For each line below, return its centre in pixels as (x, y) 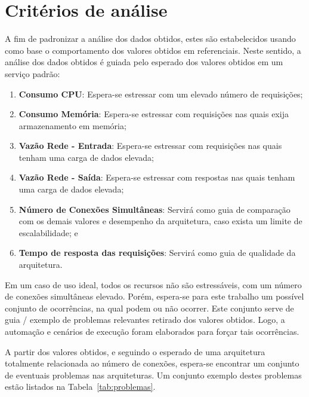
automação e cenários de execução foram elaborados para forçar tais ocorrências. (152, 331)
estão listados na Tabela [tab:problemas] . (80, 387)
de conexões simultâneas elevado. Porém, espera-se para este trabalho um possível (154, 296)
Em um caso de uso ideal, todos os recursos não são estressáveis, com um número (153, 284)
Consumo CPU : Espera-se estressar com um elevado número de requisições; (161, 94)
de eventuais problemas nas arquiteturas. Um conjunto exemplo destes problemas (153, 375)
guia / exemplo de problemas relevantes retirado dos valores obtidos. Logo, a (145, 320)
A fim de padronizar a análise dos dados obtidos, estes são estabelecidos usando (150, 39)
